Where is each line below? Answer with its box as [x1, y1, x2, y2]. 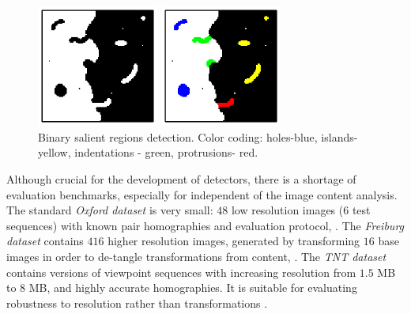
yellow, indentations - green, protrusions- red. [38, 144, 258, 161]
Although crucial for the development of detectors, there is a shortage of [6, 170, 356, 187]
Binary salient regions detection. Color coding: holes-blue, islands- [38, 128, 358, 145]
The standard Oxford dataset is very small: [6, 202, 213, 218]
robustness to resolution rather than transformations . [6, 294, 268, 311]
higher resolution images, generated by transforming [107, 233, 360, 249]
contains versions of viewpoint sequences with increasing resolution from [6, 263, 356, 280]
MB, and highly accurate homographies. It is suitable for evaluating [28, 279, 357, 296]
